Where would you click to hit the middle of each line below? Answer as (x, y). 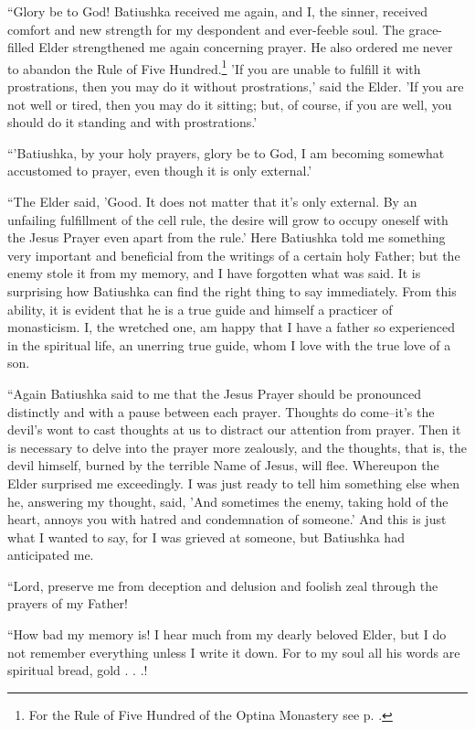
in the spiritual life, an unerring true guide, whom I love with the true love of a (229, 344)
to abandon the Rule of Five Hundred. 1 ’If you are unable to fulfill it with (214, 67)
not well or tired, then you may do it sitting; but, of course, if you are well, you (230, 104)
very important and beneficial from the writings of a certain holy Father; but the (234, 255)
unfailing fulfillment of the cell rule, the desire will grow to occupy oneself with (228, 219)
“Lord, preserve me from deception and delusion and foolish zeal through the (223, 585)
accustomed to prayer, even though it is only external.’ (160, 171)
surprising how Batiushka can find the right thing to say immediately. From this (232, 290)
